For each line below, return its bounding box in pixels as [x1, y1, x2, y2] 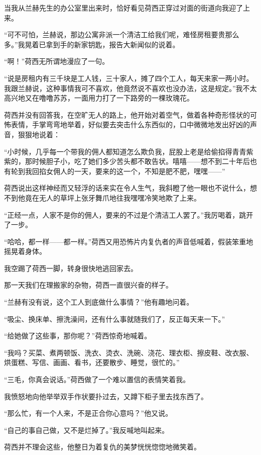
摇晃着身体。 [4, 246, 46, 256]
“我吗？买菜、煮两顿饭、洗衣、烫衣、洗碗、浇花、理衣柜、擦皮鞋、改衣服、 [4, 347, 253, 357]
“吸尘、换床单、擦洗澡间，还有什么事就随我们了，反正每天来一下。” [4, 313, 225, 324]
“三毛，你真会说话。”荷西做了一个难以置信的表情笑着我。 [4, 374, 190, 385]
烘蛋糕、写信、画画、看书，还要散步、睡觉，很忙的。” [4, 357, 180, 368]
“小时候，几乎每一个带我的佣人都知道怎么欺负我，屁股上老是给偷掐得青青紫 [4, 146, 253, 156]
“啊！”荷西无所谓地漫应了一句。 [4, 56, 109, 66]
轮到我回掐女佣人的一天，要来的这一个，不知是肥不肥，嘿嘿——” [11, 165, 225, 176]
